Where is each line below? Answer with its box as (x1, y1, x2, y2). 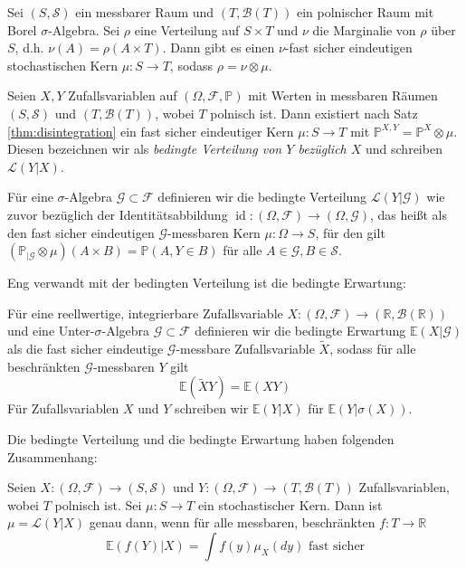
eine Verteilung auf (134, 20, 240, 39)
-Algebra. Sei (48, 20, 120, 39)
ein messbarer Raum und (75, 3, 214, 21)
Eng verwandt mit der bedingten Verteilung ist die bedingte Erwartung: (7, 273, 406, 292)
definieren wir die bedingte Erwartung (195, 321, 406, 340)
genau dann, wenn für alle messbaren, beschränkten (89, 513, 376, 532)
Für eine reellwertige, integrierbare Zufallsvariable (7, 303, 283, 322)
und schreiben (366, 139, 442, 158)
